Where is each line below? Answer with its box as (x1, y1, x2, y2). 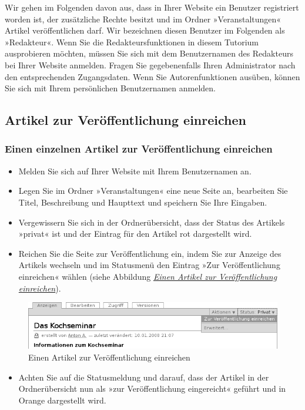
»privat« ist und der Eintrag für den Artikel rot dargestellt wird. (18, 227, 252, 240)
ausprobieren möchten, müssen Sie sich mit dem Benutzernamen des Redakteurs (5, 47, 293, 59)
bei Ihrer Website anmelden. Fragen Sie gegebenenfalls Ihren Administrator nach (5, 58, 296, 71)
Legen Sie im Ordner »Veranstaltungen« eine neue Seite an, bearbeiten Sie (18, 184, 288, 197)
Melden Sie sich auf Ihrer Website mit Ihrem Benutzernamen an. (18, 164, 252, 177)
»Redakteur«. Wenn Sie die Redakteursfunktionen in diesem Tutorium (5, 35, 259, 48)
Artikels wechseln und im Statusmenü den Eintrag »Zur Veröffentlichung (18, 259, 280, 271)
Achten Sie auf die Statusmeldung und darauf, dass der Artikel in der (18, 371, 269, 383)
